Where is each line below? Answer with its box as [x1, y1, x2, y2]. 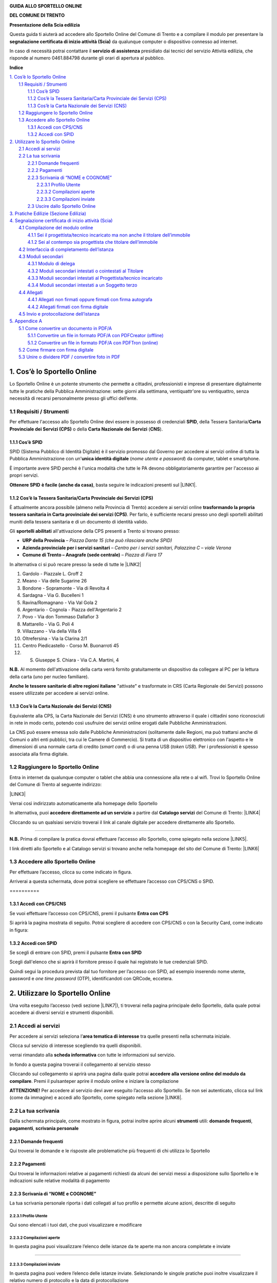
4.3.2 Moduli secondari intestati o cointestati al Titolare [27, 267, 144, 274]
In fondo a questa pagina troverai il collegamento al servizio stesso [9, 1061, 151, 1067]
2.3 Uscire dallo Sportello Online [27, 203, 96, 209]
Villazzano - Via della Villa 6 [22, 628, 82, 634]
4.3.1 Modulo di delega [27, 261, 75, 267]
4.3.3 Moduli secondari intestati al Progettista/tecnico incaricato [27, 275, 163, 281]
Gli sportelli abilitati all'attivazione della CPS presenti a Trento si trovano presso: [9, 528, 180, 534]
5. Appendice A [9, 318, 42, 324]
